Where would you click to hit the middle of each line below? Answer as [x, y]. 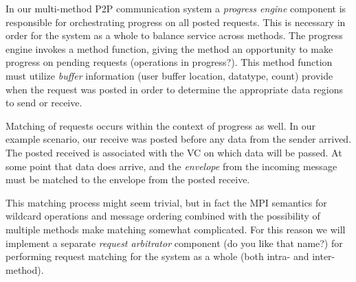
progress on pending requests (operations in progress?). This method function [169, 62]
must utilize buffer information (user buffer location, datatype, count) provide [169, 75]
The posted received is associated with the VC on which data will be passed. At [174, 152]
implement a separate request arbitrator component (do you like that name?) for [174, 243]
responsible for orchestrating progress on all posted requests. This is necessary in [176, 22]
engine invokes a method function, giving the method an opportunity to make [169, 48]
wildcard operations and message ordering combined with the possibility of [163, 216]
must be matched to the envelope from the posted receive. [128, 179]
